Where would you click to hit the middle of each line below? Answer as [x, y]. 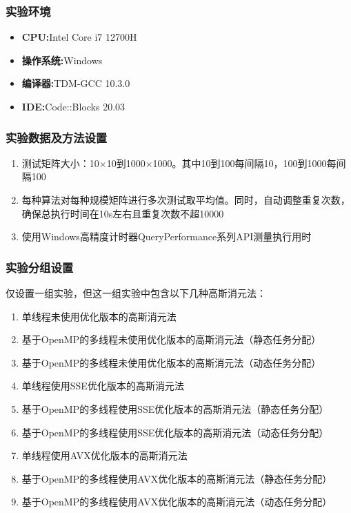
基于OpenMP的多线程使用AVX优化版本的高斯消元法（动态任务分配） [177, 502]
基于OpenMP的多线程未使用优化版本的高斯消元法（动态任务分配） [171, 362]
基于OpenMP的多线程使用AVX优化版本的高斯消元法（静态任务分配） [177, 478]
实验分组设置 [40, 267]
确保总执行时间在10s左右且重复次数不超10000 [123, 213]
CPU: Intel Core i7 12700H [79, 37]
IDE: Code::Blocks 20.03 [73, 106]
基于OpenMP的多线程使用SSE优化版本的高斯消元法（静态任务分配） [175, 408]
